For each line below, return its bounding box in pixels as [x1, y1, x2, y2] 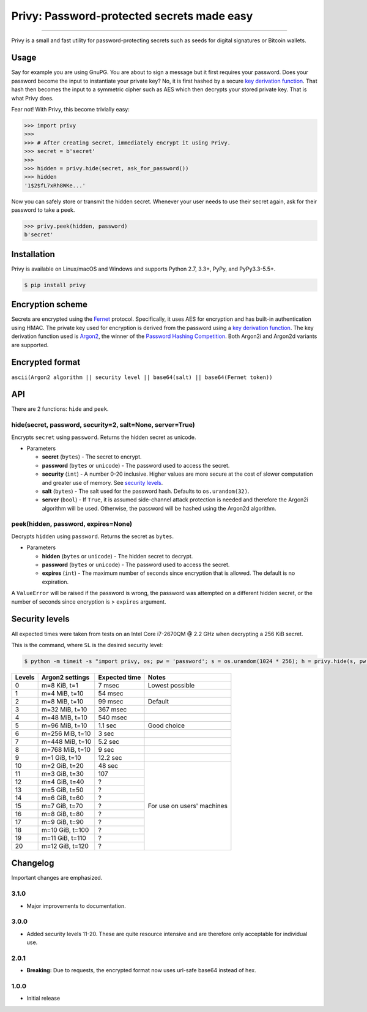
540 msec [98, 713, 128, 722]
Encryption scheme [11, 299, 88, 310]
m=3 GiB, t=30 [41, 769, 84, 778]
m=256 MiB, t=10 [41, 729, 91, 738]
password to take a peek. [11, 206, 75, 214]
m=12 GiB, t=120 [41, 842, 89, 850]
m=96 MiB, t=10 [41, 721, 87, 730]
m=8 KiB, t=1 [41, 681, 79, 689]
